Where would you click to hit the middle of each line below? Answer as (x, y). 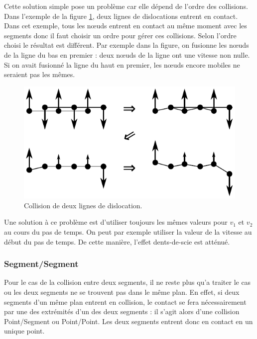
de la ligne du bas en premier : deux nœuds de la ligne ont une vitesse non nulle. (127, 54)
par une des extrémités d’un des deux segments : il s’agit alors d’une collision (122, 311)
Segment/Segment (41, 264)
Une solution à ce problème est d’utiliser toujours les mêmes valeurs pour (116, 222)
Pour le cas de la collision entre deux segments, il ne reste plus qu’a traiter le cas (128, 282)
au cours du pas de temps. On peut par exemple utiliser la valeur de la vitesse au (128, 232)
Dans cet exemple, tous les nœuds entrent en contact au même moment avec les (126, 26)
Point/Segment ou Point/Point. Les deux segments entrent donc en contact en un (128, 321)
